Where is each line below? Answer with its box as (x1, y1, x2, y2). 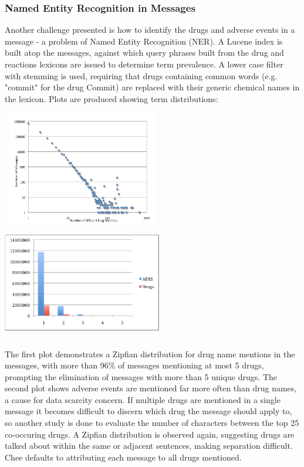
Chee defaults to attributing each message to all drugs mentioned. (5, 451, 242, 463)
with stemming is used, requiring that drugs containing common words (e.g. (5, 69, 278, 82)
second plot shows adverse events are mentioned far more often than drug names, (5, 382, 297, 394)
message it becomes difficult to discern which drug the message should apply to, (5, 405, 292, 417)
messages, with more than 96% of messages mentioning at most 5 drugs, (5, 359, 264, 371)
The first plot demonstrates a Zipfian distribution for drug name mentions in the (5, 347, 295, 360)
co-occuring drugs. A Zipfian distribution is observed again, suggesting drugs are (5, 428, 295, 440)
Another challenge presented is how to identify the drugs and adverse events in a (5, 23, 295, 36)
